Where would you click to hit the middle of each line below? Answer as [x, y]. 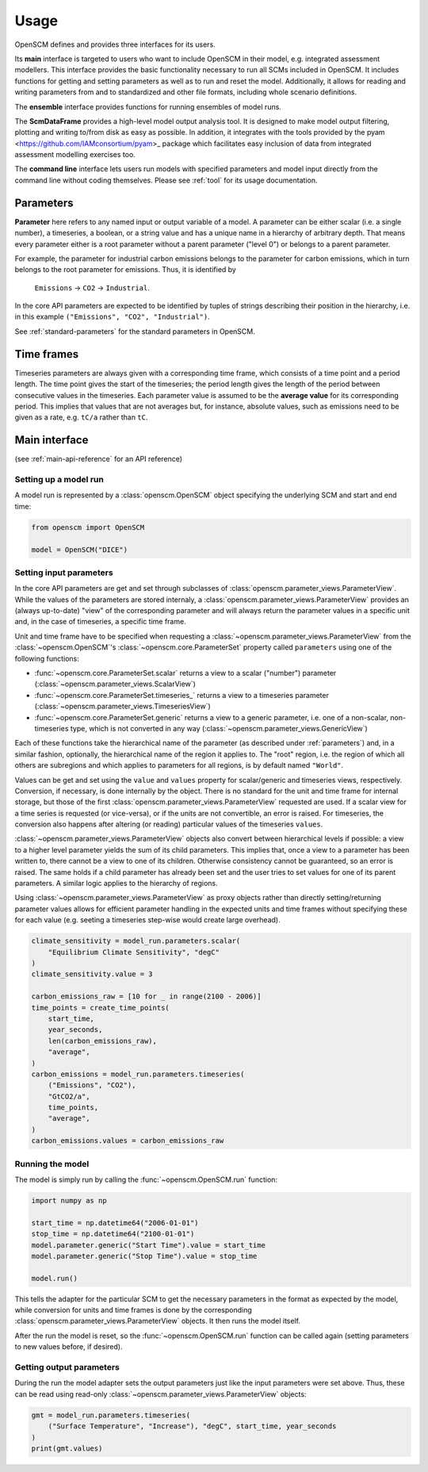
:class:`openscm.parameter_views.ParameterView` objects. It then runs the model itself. [158, 1321]
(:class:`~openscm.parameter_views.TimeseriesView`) [123, 707]
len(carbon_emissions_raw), [103, 1041]
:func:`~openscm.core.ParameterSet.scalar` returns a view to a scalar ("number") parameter [185, 673]
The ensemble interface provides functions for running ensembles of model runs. [148, 106]
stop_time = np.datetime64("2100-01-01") [113, 1234]
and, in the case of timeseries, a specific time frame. [100, 622]
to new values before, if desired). [69, 1347]
